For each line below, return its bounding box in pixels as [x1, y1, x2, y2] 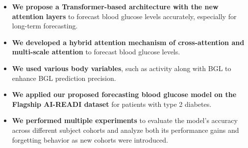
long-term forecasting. [12, 21, 78, 31]
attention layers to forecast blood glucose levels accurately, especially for [12, 11, 237, 21]
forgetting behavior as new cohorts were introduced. [12, 134, 168, 145]
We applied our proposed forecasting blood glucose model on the [12, 89, 237, 99]
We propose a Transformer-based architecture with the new [12, 1, 219, 11]
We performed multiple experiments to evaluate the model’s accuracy [12, 115, 238, 125]
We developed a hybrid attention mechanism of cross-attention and [12, 37, 245, 47]
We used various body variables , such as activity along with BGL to [12, 63, 231, 73]
